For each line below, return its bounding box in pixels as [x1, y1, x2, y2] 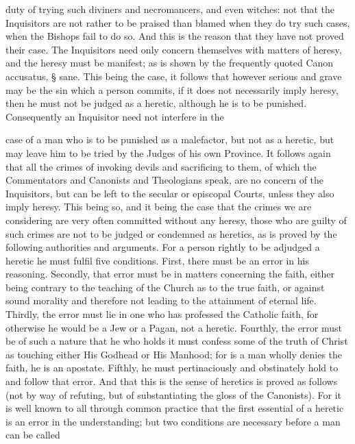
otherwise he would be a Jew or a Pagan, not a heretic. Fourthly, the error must [5, 320, 343, 334]
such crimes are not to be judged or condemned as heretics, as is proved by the [5, 226, 337, 241]
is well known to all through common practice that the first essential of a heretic [5, 401, 344, 415]
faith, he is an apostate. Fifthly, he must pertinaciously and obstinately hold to [5, 360, 339, 375]
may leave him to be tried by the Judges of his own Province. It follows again [5, 145, 331, 160]
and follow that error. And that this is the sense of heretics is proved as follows [5, 374, 338, 388]
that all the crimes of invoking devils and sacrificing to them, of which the [5, 159, 317, 173]
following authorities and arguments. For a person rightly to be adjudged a [5, 240, 320, 254]
